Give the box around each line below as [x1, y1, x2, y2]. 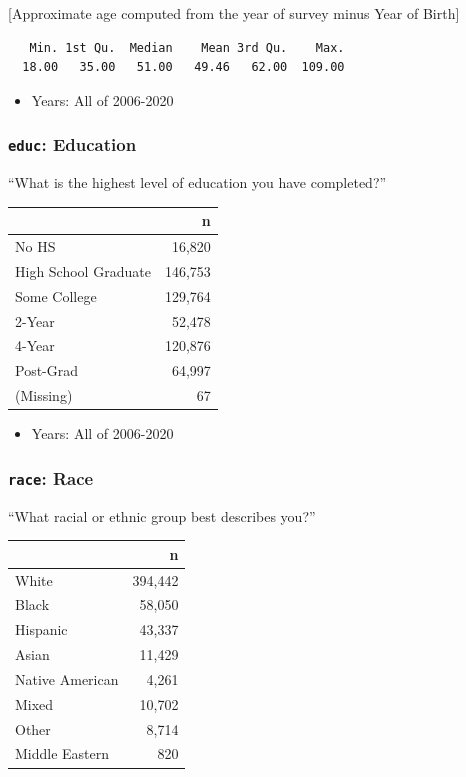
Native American [15, 668, 119, 689]
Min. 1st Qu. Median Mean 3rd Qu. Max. [29, 40, 345, 55]
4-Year [15, 335, 55, 356]
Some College [15, 285, 97, 306]
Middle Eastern [15, 743, 110, 764]
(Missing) [15, 385, 73, 406]
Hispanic [15, 619, 68, 640]
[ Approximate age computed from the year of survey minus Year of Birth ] [8, 3, 460, 23]
